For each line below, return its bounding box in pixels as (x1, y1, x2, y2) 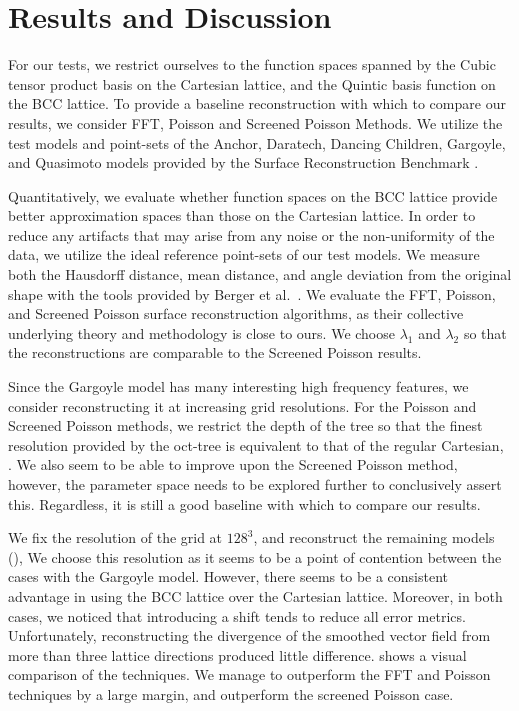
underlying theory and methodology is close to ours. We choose (8, 322, 395, 343)
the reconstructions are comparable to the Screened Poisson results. (8, 342, 422, 363)
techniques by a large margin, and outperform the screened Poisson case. (8, 683, 454, 704)
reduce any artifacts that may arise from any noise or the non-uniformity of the (8, 224, 495, 245)
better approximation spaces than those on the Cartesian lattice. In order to (8, 205, 476, 226)
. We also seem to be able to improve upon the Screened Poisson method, (8, 454, 458, 475)
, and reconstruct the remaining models (253, 527, 495, 548)
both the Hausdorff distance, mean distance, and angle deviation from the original (8, 264, 512, 285)
